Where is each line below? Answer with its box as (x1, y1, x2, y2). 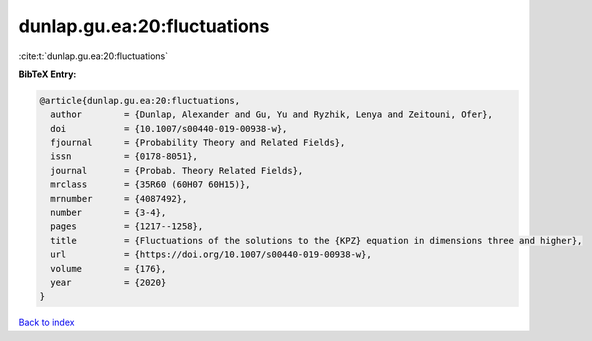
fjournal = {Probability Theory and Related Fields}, (50, 137, 346, 149)
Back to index (18, 316, 75, 329)
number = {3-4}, (50, 207, 167, 219)
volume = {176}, (50, 263, 167, 274)
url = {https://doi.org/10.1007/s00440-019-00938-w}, (50, 249, 372, 260)
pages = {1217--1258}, (50, 221, 204, 232)
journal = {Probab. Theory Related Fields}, (50, 165, 304, 176)
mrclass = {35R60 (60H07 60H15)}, (50, 179, 251, 190)
